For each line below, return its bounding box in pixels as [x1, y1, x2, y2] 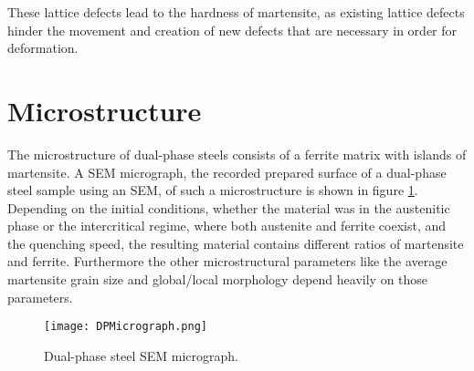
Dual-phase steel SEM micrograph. [44, 345, 238, 365]
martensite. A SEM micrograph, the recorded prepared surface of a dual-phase [7, 162, 447, 181]
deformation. [7, 38, 79, 57]
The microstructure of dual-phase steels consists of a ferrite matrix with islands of [7, 144, 467, 163]
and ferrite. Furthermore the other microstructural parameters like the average [7, 252, 448, 271]
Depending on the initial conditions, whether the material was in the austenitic [7, 198, 450, 217]
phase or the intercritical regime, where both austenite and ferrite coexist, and [7, 216, 447, 235]
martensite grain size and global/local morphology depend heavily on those [7, 270, 428, 289]
